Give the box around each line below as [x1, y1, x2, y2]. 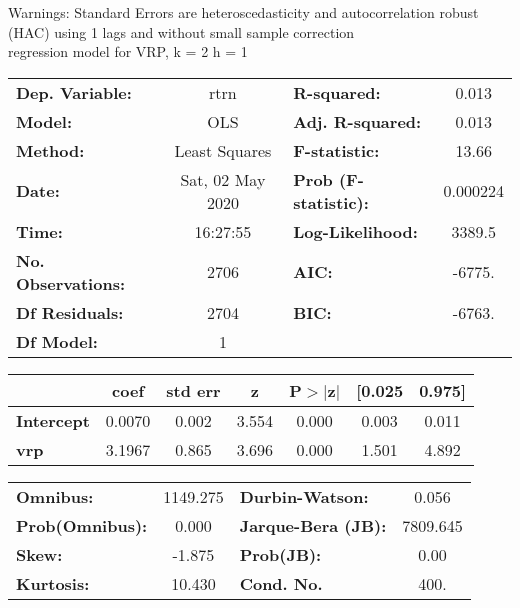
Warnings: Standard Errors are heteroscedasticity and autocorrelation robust [8, 2, 479, 22]
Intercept [16, 408, 90, 432]
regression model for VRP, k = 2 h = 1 [8, 41, 248, 62]
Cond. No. [239, 571, 323, 595]
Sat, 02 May [180, 167, 266, 191]
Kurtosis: [16, 571, 90, 595]
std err [166, 378, 221, 402]
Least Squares [174, 138, 272, 162]
